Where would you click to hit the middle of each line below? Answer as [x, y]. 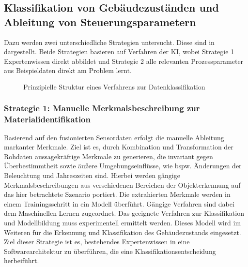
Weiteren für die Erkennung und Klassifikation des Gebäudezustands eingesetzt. [123, 232]
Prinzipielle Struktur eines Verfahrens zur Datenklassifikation [114, 86]
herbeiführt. [22, 260]
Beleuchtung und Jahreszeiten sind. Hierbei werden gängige [92, 175]
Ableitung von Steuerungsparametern [100, 22]
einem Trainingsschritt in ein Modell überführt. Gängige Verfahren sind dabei [119, 203]
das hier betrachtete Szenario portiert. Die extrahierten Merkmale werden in [117, 194]
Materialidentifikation [47, 119]
